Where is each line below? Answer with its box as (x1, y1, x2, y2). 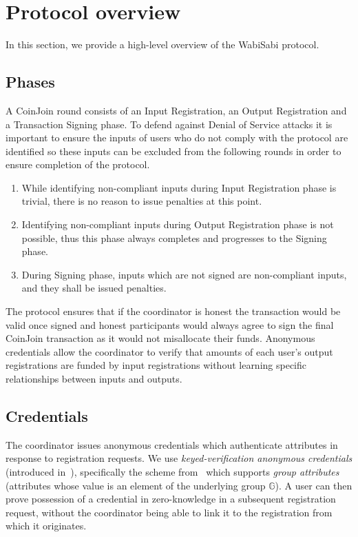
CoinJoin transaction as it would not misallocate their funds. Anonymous (6, 331, 315, 345)
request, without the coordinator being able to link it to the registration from (6, 505, 333, 519)
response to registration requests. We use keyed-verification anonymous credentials (6, 451, 352, 465)
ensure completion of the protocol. (6, 157, 150, 172)
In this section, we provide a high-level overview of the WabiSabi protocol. (6, 37, 319, 52)
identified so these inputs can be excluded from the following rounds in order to (6, 143, 341, 158)
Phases (6, 71, 55, 92)
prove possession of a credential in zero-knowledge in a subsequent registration (6, 492, 336, 506)
